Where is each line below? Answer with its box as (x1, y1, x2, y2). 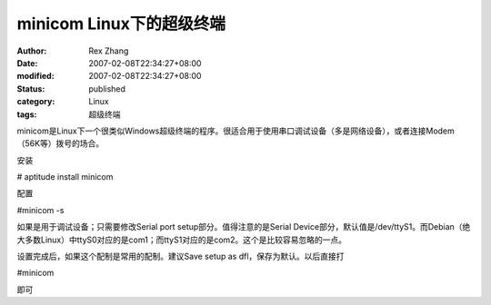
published (88, 83, 126, 94)
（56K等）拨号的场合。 (16, 138, 105, 149)
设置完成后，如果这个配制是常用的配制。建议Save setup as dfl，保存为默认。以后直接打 (16, 251, 345, 262)
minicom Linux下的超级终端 (16, 14, 226, 34)
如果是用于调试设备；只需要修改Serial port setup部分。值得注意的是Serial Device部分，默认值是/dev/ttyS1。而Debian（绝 (16, 221, 471, 232)
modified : (16, 71, 55, 82)
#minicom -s (16, 204, 65, 215)
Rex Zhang (88, 45, 129, 56)
